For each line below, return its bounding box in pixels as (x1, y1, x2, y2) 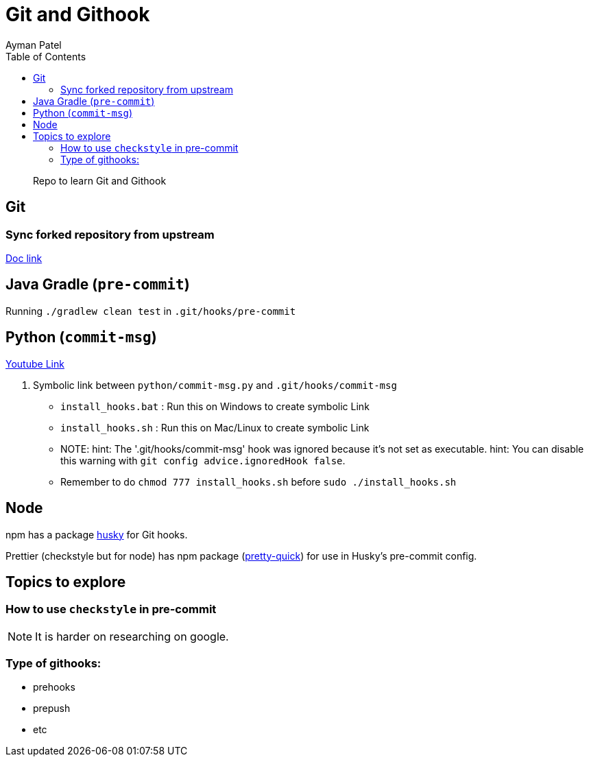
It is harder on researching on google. (35, 629, 229, 643)
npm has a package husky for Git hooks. (5, 528, 188, 540)
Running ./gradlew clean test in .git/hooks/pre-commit (5, 305, 296, 317)
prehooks (33, 681, 75, 693)
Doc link (5, 252, 43, 264)
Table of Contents (5, 50, 86, 62)
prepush (33, 702, 71, 715)
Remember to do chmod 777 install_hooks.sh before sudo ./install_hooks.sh (60, 475, 457, 488)
